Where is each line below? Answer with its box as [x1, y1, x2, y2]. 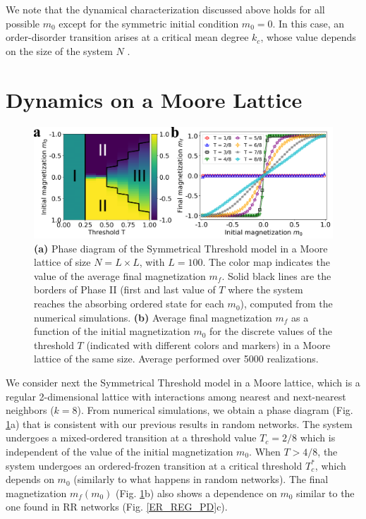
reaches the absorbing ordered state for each [34, 296, 224, 311]
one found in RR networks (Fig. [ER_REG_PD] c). [6, 499, 228, 514]
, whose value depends [260, 30, 356, 44]
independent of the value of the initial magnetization [6, 444, 233, 458]
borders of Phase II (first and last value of [34, 282, 216, 297]
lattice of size [34, 255, 91, 269]
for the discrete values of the [209, 324, 333, 338]
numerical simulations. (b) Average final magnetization [34, 310, 272, 324]
